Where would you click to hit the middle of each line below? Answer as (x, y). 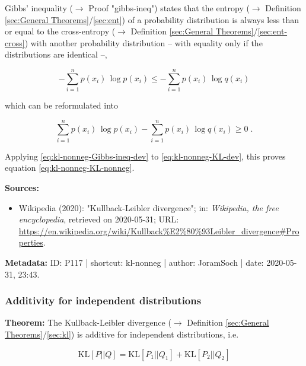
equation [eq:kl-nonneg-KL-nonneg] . (70, 168)
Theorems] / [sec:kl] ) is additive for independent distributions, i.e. (122, 334)
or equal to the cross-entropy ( (60, 31)
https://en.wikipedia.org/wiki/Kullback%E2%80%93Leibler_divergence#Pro (159, 230)
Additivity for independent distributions (103, 300)
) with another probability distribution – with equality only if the (144, 42)
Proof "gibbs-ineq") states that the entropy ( (169, 8)
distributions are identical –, (56, 54)
